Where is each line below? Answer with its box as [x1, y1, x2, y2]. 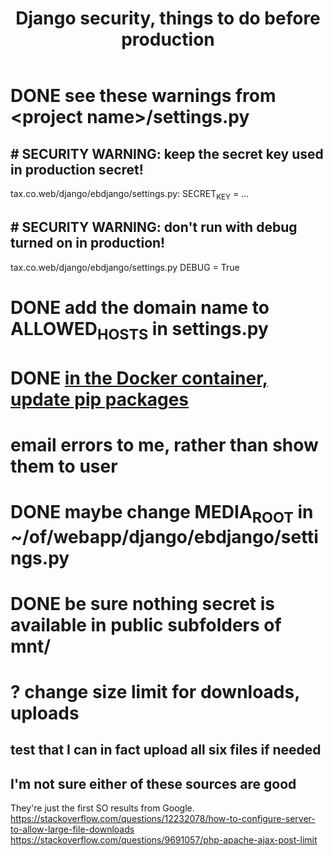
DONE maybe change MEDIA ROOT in [10, 500, 314, 527]
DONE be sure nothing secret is [10, 592, 275, 615]
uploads [10, 702, 80, 724]
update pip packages [10, 388, 190, 411]
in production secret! [10, 161, 144, 178]
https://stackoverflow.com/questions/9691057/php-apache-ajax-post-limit [10, 834, 318, 846]
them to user [10, 455, 118, 477]
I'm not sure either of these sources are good [10, 775, 297, 792]
